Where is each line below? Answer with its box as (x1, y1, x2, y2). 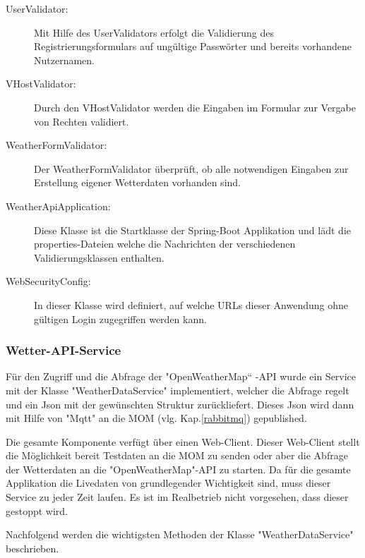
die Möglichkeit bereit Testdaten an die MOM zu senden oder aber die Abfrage (6, 448, 348, 463)
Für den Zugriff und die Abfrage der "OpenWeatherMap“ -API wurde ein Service (6, 369, 357, 384)
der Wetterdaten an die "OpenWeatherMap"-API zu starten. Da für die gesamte (6, 461, 351, 476)
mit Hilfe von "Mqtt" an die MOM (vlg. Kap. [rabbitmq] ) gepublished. (6, 411, 307, 425)
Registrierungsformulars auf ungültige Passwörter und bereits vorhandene (34, 39, 352, 54)
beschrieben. (6, 540, 59, 555)
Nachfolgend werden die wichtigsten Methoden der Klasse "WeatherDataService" (6, 527, 354, 542)
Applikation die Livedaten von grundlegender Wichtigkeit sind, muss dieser (6, 475, 331, 490)
